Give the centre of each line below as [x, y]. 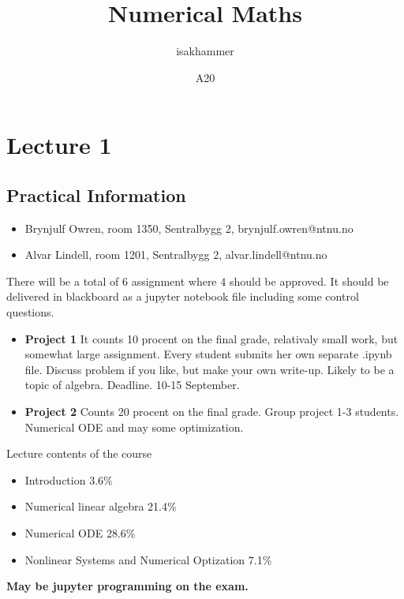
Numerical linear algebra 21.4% [101, 506]
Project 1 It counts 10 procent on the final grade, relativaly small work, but [211, 338]
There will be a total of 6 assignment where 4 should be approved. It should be [198, 281]
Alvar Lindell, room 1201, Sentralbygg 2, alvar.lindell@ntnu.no [176, 255]
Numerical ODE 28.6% [80, 533]
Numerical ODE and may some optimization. [134, 427]
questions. [30, 312]
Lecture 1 [59, 145]
